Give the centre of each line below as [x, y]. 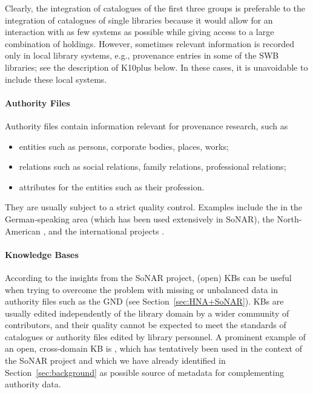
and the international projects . [106, 231]
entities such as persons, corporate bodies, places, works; [124, 146]
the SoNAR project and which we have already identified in [115, 360]
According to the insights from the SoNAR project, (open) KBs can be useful [148, 277]
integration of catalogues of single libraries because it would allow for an [139, 20]
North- [289, 218]
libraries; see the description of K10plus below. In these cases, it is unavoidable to [156, 67]
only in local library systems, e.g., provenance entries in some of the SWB [142, 55]
